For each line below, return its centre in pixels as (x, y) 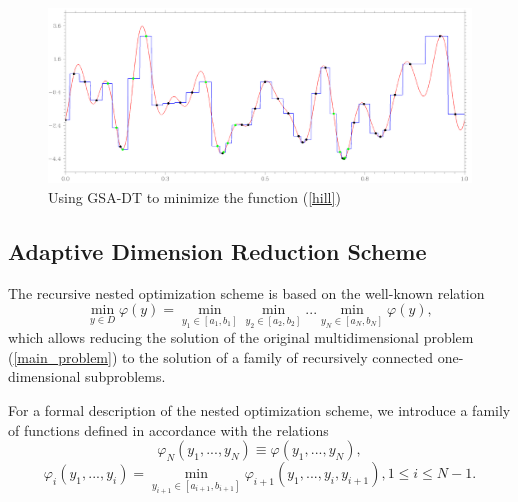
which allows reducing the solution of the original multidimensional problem (241, 337)
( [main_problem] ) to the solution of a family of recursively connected (220, 356)
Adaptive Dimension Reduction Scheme (217, 250)
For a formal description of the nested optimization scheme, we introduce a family (259, 410)
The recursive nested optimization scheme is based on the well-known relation (246, 292)
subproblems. (125, 376)
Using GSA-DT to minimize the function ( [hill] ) (194, 196)
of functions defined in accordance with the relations (168, 429)
